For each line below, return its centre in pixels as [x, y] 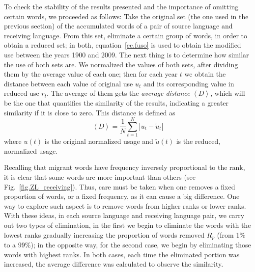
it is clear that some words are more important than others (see [100, 177]
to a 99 [14, 245]
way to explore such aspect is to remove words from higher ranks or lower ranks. [125, 205]
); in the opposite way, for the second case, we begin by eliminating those [141, 245]
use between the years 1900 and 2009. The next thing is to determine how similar [127, 54]
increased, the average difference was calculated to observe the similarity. [114, 264]
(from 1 [228, 234]
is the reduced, [198, 141]
